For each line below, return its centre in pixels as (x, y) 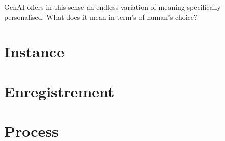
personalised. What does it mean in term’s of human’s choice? (101, 16)
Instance (34, 51)
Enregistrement (59, 91)
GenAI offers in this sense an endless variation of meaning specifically (112, 7)
